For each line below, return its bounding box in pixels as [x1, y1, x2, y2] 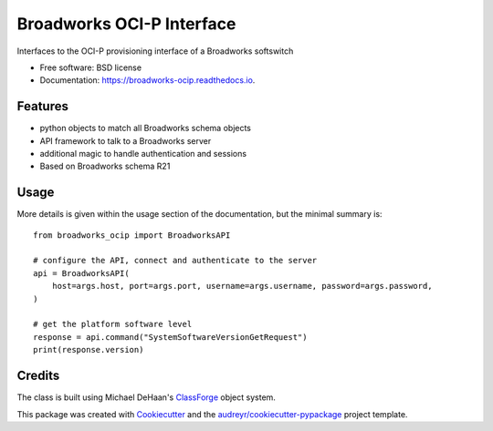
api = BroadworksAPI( [33, 268, 130, 278]
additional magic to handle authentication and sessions [39, 149, 246, 159]
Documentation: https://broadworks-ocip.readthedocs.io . [39, 75, 256, 86]
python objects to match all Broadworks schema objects [39, 123, 251, 134]
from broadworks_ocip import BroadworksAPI [33, 230, 231, 241]
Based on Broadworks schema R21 [39, 160, 171, 172]
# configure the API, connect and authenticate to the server [33, 255, 318, 266]
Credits [16, 368, 60, 384]
